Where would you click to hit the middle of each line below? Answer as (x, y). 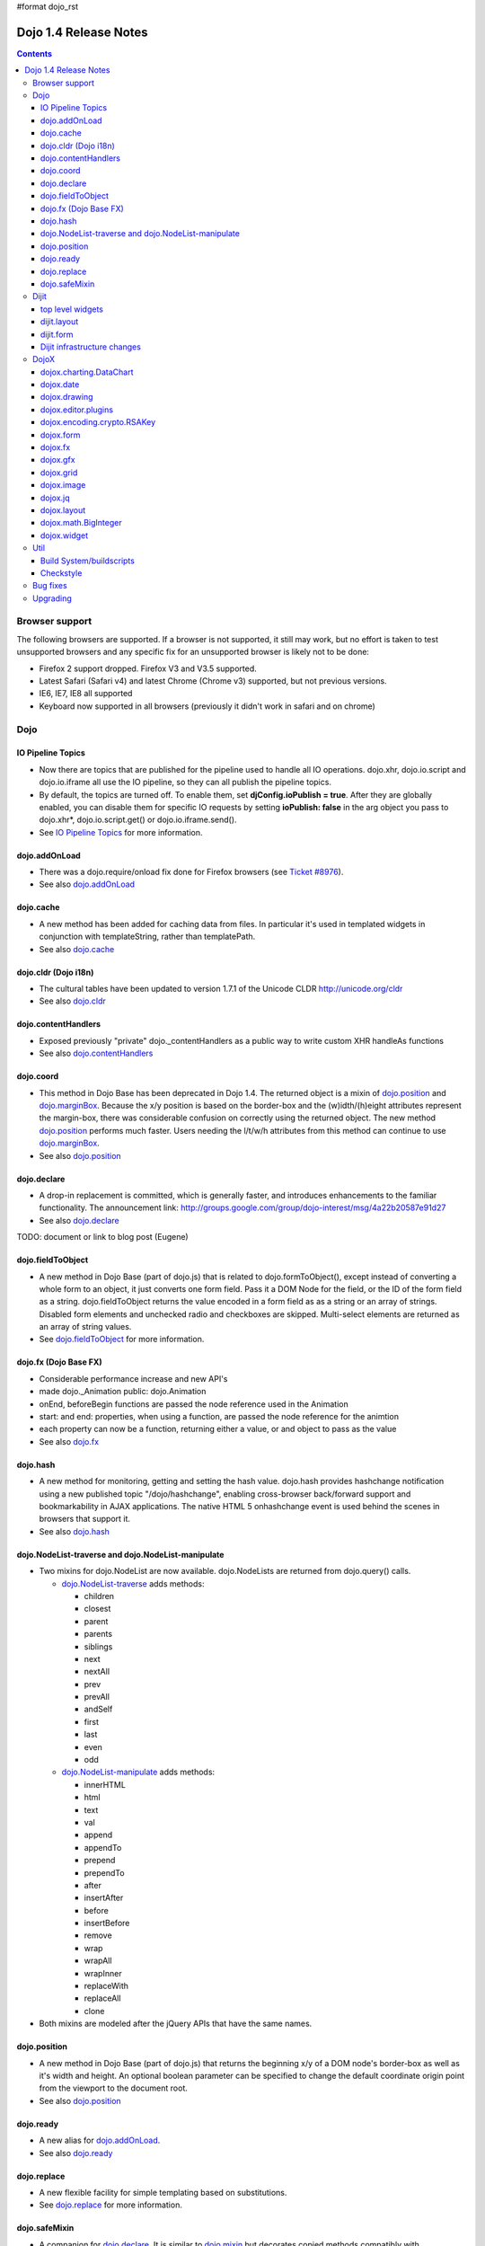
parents (98, 1634)
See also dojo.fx (69, 1441)
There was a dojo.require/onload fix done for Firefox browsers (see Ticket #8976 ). (191, 872)
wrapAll (98, 1961)
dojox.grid (59, 473)
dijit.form (57, 334)
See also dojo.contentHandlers (96, 1053)
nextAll (97, 1672)
